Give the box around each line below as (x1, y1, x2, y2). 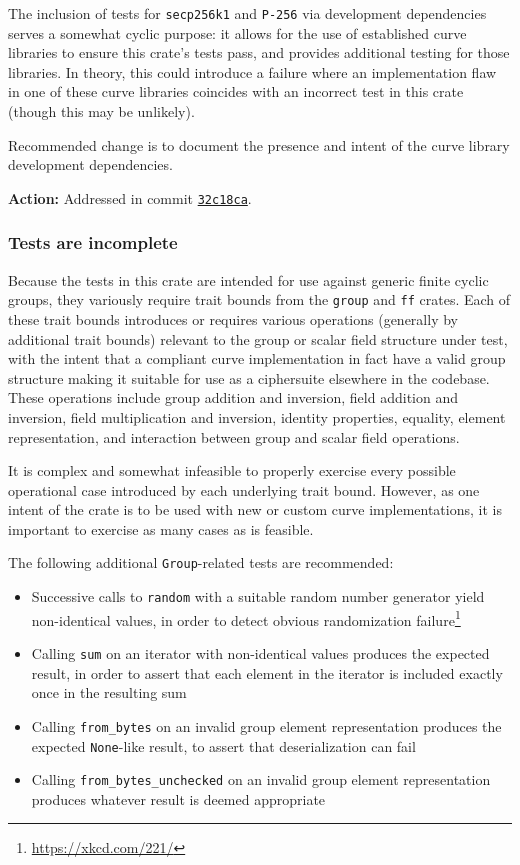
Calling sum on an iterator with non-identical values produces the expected (31, 643, 490, 664)
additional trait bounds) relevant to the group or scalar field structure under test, (8, 328, 508, 349)
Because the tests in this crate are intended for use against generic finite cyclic (8, 269, 489, 290)
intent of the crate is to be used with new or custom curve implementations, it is (8, 499, 502, 520)
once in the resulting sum (31, 682, 187, 703)
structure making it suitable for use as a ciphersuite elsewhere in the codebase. (8, 367, 490, 388)
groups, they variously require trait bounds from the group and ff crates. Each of (8, 289, 511, 310)
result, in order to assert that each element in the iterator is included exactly (31, 662, 503, 683)
